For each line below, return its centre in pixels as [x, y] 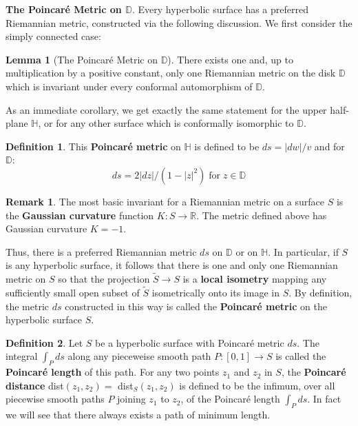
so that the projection [104, 279]
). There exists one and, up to [230, 59]
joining [131, 399]
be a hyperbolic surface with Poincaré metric [190, 342]
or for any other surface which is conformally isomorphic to [169, 123]
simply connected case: [53, 36]
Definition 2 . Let [44, 342]
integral [22, 356]
